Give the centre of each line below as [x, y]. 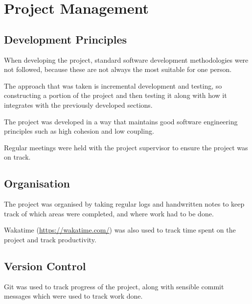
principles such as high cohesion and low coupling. [79, 131]
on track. [17, 157]
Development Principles [66, 39]
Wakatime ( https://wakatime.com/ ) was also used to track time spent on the [120, 230]
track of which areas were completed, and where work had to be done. [109, 213]
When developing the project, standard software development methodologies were [126, 59]
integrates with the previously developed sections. [78, 105]
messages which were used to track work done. [73, 296]
